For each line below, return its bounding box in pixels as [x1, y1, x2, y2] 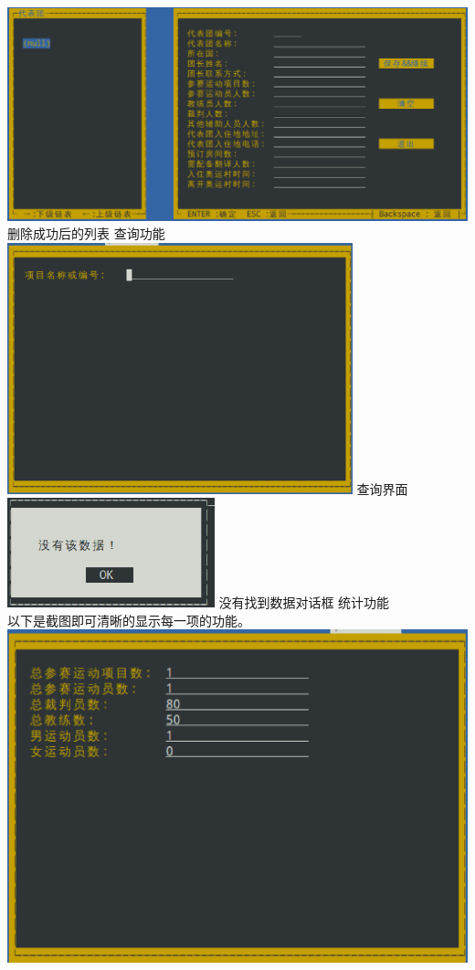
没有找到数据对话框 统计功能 [218, 593, 390, 612]
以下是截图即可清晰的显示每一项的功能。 [7, 610, 250, 629]
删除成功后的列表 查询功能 [7, 224, 165, 243]
